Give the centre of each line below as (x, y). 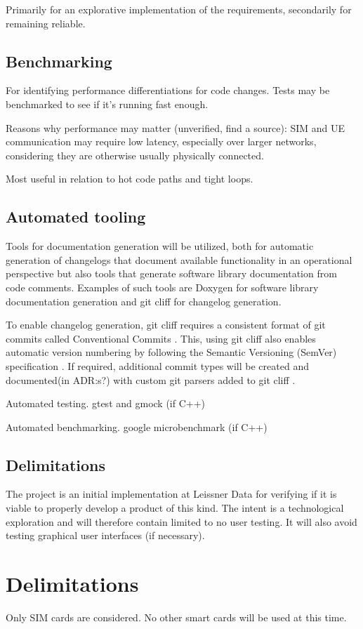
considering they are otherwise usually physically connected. (135, 155)
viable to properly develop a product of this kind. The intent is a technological (175, 508)
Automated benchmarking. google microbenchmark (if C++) (137, 426)
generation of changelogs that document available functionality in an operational (179, 259)
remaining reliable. (46, 23)
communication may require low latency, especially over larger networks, (161, 141)
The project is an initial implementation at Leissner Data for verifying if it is (171, 494)
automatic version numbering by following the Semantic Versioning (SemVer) (171, 352)
